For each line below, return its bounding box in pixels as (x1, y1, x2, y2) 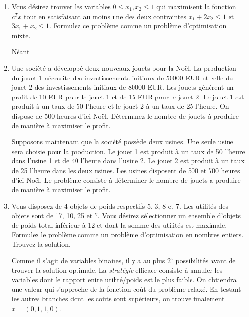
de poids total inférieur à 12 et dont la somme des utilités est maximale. (11, 219, 227, 230)
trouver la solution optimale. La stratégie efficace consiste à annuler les (11, 265, 223, 275)
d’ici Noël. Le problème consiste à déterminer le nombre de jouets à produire (11, 175, 241, 185)
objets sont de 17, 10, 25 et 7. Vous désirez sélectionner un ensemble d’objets (11, 210, 241, 220)
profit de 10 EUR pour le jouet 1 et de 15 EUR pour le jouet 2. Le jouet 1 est (11, 91, 244, 101)
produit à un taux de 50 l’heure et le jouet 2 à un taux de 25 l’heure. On (11, 101, 229, 111)
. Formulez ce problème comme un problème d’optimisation (49, 20, 227, 31)
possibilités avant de (175, 255, 236, 265)
